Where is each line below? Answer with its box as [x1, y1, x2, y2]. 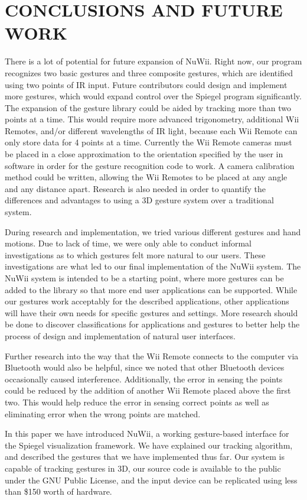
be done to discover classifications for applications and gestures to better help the [5, 318, 300, 330]
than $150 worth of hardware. [5, 485, 112, 498]
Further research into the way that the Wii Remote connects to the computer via [5, 349, 299, 362]
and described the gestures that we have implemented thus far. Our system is [5, 450, 285, 463]
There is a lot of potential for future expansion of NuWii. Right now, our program [5, 55, 302, 67]
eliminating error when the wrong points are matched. [5, 407, 201, 420]
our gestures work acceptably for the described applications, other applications [5, 295, 289, 307]
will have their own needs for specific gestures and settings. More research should [5, 306, 298, 319]
